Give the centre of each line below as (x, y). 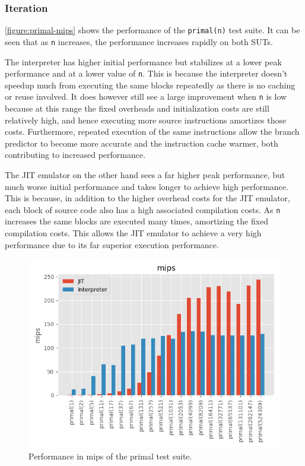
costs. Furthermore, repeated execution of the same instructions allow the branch (152, 131)
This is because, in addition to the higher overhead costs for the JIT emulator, (147, 198)
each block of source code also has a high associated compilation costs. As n (143, 209)
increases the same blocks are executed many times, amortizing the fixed (137, 221)
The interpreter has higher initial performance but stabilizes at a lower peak (143, 61)
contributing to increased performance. (75, 155)
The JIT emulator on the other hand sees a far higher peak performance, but (145, 175)
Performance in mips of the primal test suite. (110, 456)
